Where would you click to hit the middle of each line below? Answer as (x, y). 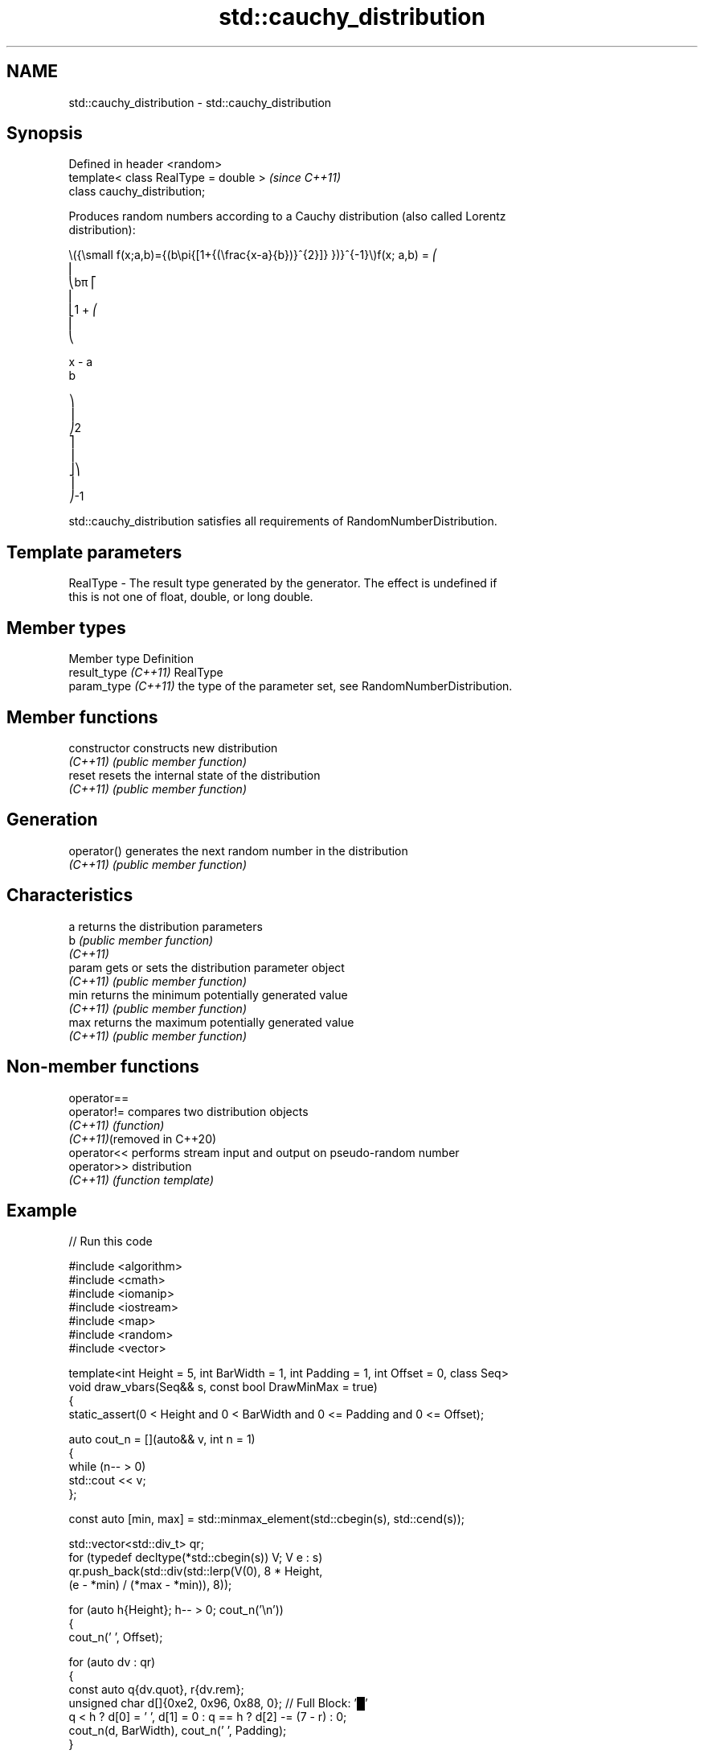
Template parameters (94, 552)
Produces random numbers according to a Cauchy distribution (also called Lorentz (287, 216)
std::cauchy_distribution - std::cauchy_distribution (200, 102)
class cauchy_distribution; (137, 191)
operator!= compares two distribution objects (188, 1111)
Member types (66, 628)
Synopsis (45, 134)
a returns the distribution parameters (166, 926)
